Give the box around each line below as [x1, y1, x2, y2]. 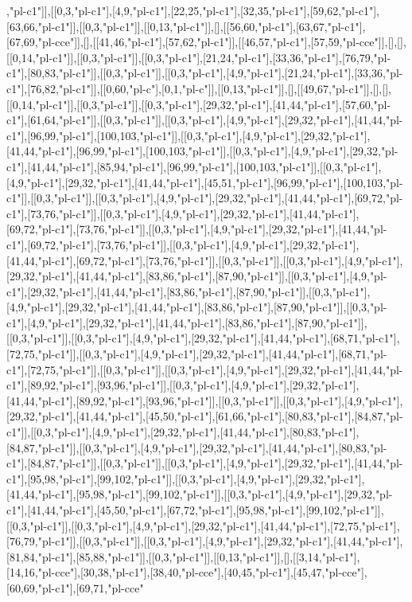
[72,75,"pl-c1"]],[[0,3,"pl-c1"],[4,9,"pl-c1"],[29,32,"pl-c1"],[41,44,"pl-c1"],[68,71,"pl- [6, 346, 387, 362]
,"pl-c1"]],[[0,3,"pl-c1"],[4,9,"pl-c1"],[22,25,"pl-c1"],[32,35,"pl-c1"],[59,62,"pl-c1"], [6, 2, 379, 18]
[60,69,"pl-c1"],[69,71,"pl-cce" [6, 579, 144, 596]
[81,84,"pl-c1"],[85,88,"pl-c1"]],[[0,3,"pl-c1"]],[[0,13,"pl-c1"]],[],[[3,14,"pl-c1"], [6, 548, 360, 565]
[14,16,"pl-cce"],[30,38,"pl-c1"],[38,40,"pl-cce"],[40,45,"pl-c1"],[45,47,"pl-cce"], [6, 564, 367, 580]
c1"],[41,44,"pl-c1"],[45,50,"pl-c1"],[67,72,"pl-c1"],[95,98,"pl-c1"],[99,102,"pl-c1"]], [6, 502, 384, 518]
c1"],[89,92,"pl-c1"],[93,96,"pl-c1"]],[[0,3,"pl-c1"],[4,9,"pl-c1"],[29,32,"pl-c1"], [6, 377, 360, 393]
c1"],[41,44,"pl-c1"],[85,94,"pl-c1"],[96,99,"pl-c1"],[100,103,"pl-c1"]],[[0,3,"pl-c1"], [6, 158, 382, 174]
